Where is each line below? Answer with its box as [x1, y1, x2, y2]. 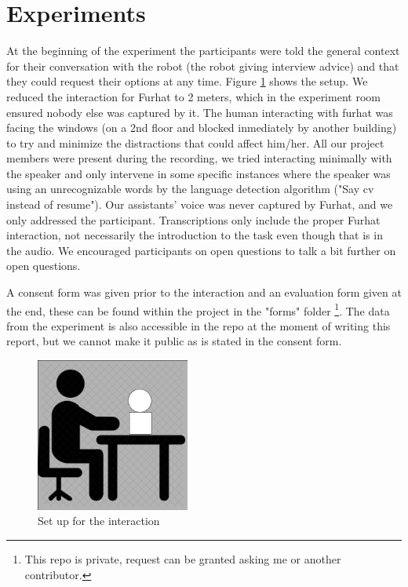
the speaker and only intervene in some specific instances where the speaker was [6, 165, 391, 181]
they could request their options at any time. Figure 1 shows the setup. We [6, 73, 368, 89]
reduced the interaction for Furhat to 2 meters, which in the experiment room [6, 88, 381, 104]
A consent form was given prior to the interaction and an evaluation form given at [6, 284, 402, 301]
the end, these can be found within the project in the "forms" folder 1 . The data [6, 300, 390, 319]
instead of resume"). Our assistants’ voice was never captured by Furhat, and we [6, 196, 393, 213]
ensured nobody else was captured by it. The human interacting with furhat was [6, 104, 393, 120]
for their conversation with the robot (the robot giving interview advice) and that [6, 57, 399, 74]
